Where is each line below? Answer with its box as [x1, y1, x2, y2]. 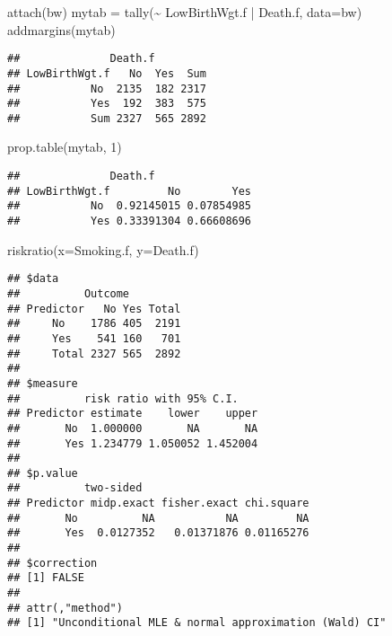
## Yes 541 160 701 [7, 331, 181, 345]
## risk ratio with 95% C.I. [7, 392, 239, 405]
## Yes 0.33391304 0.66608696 [7, 215, 252, 228]
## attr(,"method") [7, 601, 123, 614]
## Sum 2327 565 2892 [7, 111, 206, 125]
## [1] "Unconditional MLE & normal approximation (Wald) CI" [7, 616, 387, 630]
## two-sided [7, 481, 143, 495]
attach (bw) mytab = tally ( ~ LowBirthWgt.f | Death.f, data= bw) [7, 3, 362, 21]
